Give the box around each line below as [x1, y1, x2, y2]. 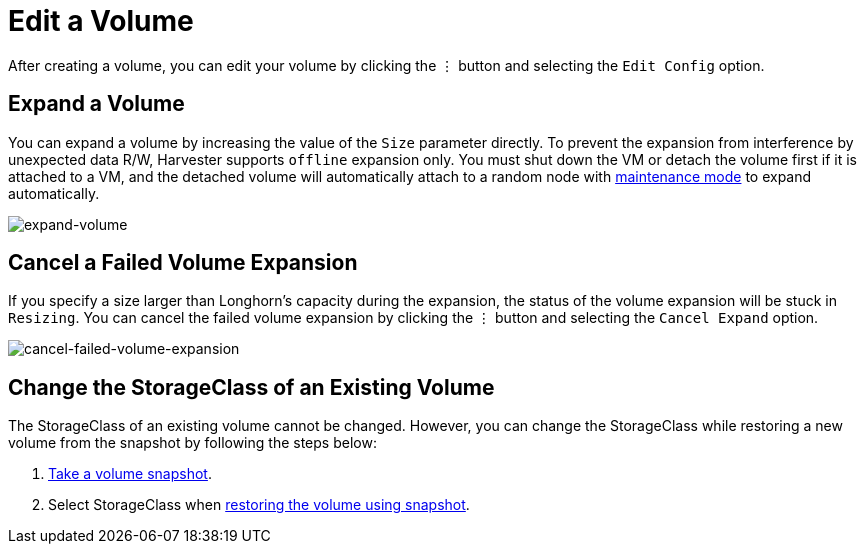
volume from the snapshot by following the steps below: [8, 434, 377, 452]
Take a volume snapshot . [48, 465, 212, 483]
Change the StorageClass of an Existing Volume [8, 374, 495, 400]
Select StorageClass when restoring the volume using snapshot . [48, 496, 470, 514]
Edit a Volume [8, 4, 194, 38]
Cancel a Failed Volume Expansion [8, 250, 358, 276]
